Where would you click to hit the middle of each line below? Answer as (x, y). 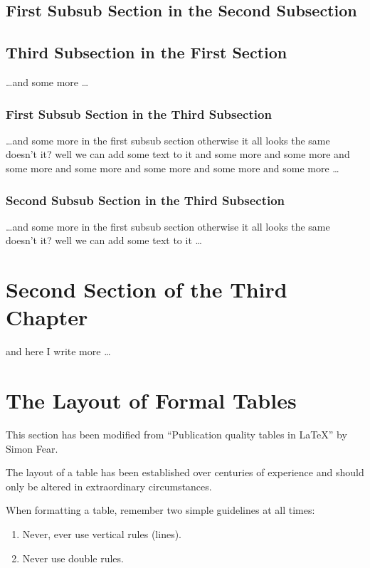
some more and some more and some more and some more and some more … (173, 168)
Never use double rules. (73, 558)
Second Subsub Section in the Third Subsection (146, 200)
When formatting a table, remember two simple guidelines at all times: (160, 510)
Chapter (47, 317)
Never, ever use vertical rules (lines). (102, 533)
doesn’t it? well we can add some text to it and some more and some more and (178, 154)
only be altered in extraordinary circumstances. (109, 486)
